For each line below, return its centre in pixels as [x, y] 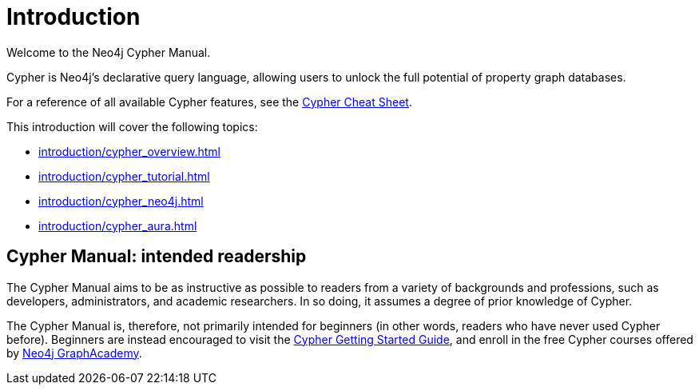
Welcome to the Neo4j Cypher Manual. [109, 52]
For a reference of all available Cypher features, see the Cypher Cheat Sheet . [209, 102]
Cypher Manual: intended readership [157, 257]
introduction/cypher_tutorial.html [124, 176]
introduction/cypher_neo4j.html [121, 201]
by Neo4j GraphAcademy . [74, 353]
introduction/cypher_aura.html [118, 225]
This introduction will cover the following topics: [132, 126]
